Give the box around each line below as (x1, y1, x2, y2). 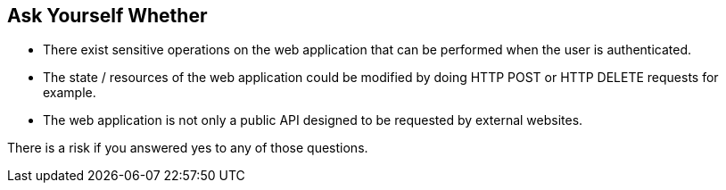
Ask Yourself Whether (7, 4, 208, 27)
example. (43, 85, 96, 101)
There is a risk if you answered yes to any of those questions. (7, 140, 368, 156)
